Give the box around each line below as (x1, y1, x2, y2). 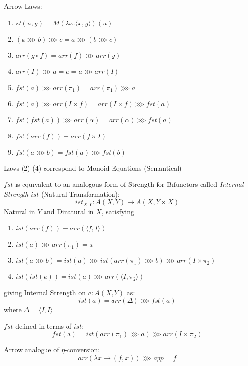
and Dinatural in (43, 206, 94, 216)
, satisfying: (101, 206, 136, 216)
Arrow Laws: (4, 1, 42, 11)
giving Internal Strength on (4, 287, 86, 297)
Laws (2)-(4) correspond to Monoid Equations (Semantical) (4, 162, 182, 173)
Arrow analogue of (4, 344, 59, 355)
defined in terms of (15, 320, 72, 331)
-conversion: (65, 344, 100, 355)
